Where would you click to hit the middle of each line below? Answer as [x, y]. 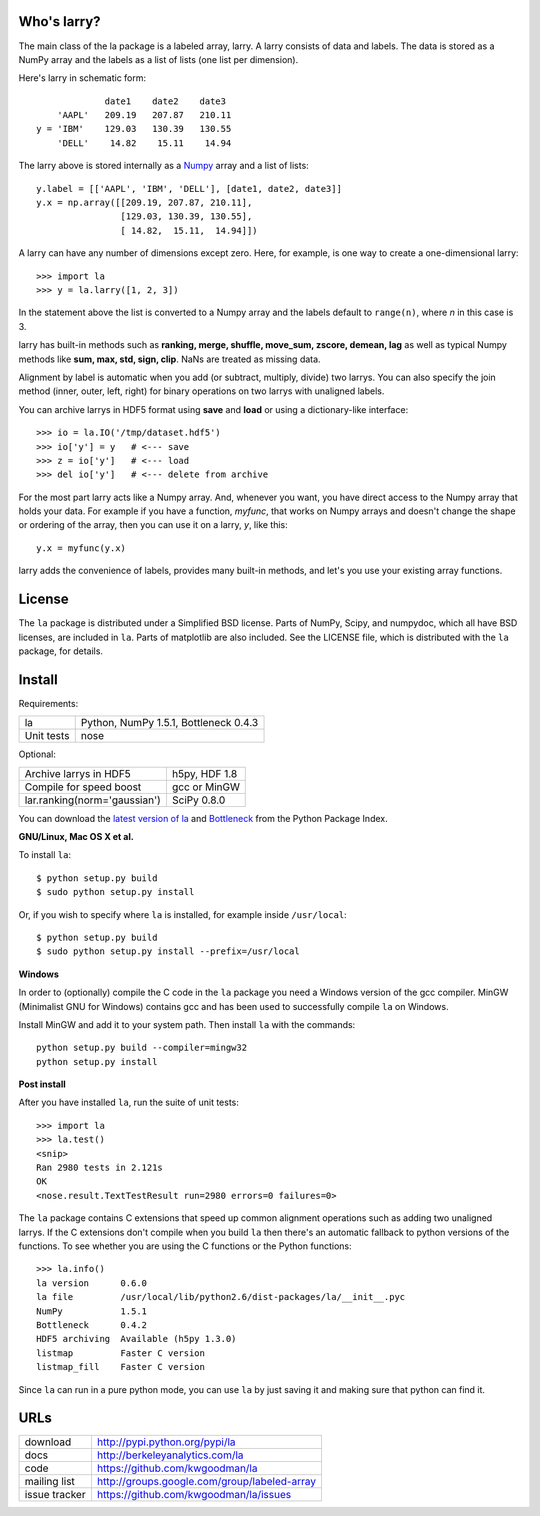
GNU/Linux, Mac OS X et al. [76, 836]
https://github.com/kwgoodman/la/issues [194, 1495]
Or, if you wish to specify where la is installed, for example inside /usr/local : [182, 914]
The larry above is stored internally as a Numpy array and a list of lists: [163, 166]
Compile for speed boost [83, 787]
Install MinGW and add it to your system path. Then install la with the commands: [187, 1024]
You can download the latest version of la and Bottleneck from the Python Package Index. [203, 818]
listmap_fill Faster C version [120, 1367]
